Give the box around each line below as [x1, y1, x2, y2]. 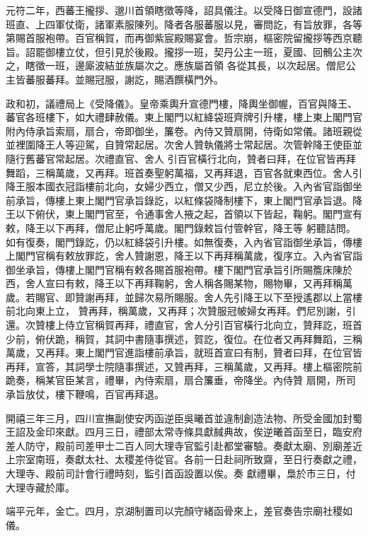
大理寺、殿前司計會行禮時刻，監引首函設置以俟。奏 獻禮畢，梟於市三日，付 [6, 466, 356, 480]
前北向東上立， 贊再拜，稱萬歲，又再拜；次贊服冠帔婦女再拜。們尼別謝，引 [6, 303, 356, 318]
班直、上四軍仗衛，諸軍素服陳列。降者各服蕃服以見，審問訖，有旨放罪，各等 [6, 16, 362, 31]
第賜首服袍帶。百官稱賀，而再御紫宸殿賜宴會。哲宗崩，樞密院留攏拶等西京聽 [6, 30, 362, 45]
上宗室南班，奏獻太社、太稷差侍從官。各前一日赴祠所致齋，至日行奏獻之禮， [6, 452, 362, 467]
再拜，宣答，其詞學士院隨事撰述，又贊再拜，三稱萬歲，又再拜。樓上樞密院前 [6, 359, 362, 373]
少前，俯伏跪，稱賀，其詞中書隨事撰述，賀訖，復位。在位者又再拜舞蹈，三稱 [6, 331, 362, 346]
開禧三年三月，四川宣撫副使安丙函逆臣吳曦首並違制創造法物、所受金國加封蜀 [6, 410, 362, 425]
